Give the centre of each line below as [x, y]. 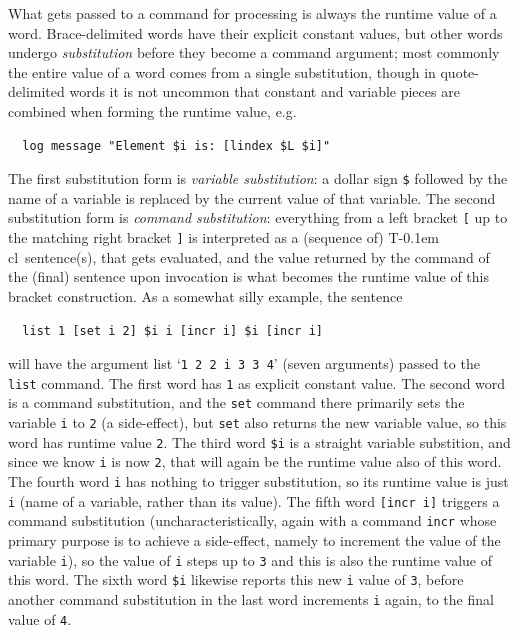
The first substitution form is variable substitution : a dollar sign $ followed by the [258, 178]
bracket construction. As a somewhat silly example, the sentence [205, 295]
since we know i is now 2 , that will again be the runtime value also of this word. [255, 461]
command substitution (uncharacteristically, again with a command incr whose [252, 520]
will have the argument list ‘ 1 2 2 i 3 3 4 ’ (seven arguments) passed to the [244, 363]
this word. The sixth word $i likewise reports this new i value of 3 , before [236, 579]
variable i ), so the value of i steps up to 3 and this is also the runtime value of [250, 559]
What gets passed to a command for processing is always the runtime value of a [252, 13]
